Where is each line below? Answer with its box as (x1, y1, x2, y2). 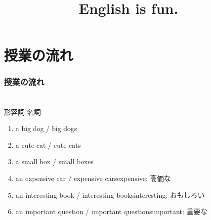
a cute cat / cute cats (15, 139, 81, 150)
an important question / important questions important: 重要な (15, 206, 208, 217)
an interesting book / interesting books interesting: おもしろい (15, 189, 205, 200)
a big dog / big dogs (15, 123, 77, 133)
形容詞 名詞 (4, 106, 41, 117)
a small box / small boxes (15, 156, 94, 167)
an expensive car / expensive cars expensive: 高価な (15, 173, 171, 183)
